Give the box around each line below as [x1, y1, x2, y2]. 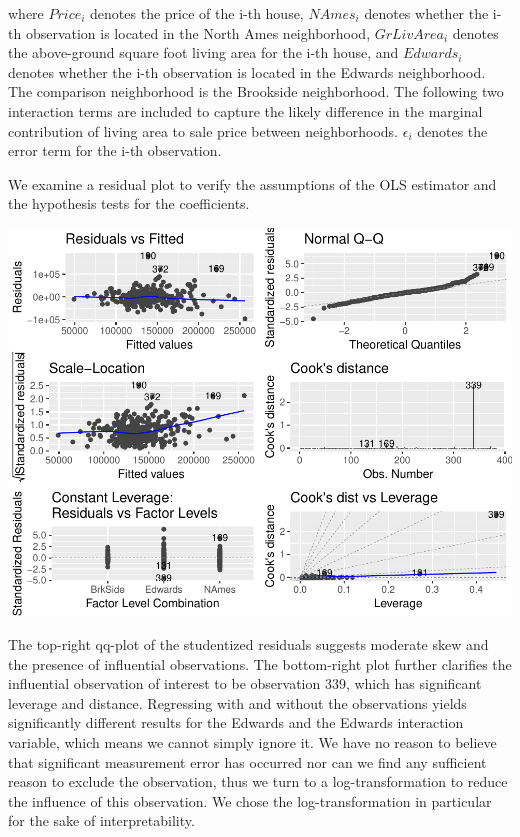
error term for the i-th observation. [8, 140, 222, 161]
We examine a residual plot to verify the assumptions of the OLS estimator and [8, 173, 497, 194]
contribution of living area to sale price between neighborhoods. [8, 120, 399, 141]
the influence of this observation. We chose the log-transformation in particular [8, 790, 492, 811]
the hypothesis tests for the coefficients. [8, 193, 250, 214]
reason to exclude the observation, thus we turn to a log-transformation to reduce [8, 771, 508, 792]
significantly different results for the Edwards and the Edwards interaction [8, 712, 464, 733]
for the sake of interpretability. [8, 810, 195, 831]
